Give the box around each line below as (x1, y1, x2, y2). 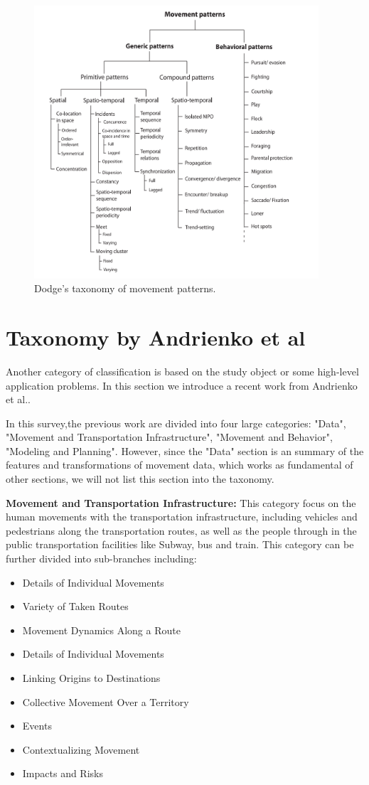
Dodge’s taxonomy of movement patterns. (34, 281, 216, 296)
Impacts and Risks (22, 766, 103, 781)
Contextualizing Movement (22, 742, 140, 757)
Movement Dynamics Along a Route (22, 622, 181, 637)
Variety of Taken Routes (22, 599, 129, 614)
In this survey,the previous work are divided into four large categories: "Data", (6, 415, 346, 430)
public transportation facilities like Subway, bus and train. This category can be (6, 537, 354, 552)
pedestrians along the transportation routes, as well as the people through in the (6, 523, 357, 538)
